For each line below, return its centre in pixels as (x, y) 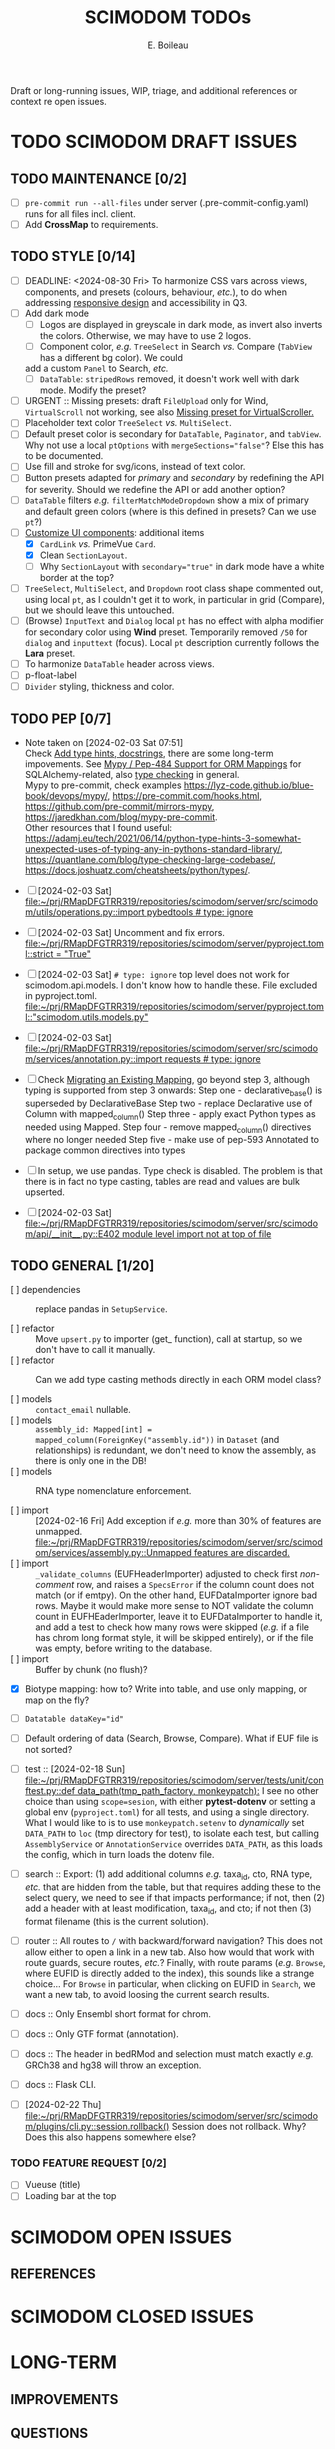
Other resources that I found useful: (98, 827)
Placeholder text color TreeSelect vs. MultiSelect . (128, 423)
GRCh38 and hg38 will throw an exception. (113, 2065)
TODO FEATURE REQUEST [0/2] (88, 2163)
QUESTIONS (49, 2433)
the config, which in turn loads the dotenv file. (119, 1855)
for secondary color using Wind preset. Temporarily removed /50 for (166, 632)
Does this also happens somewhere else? (110, 2137)
